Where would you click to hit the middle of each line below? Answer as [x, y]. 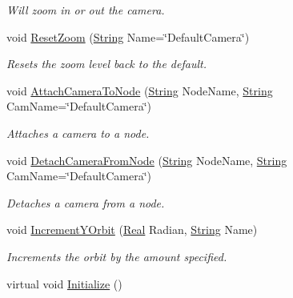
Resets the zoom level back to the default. [106, 64]
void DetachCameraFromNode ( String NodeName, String [147, 160]
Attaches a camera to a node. [78, 133]
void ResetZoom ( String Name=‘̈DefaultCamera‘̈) [128, 36]
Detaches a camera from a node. [86, 202]
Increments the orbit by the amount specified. [117, 256]
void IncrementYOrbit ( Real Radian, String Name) [132, 230]
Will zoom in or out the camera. [86, 10]
